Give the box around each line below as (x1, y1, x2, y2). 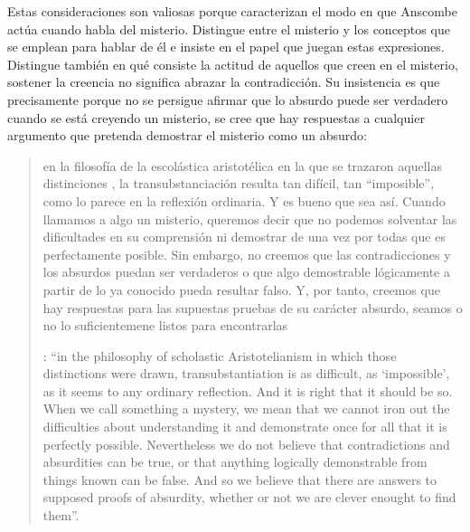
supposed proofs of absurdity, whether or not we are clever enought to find (42, 488, 456, 507)
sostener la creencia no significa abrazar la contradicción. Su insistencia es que (7, 72, 440, 91)
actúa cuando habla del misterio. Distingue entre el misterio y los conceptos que (7, 19, 450, 38)
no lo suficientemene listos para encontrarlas (42, 316, 288, 335)
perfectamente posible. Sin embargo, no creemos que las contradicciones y (42, 244, 451, 263)
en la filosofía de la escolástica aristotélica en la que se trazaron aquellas (42, 156, 442, 175)
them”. (42, 506, 80, 525)
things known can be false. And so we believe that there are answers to (42, 470, 437, 489)
